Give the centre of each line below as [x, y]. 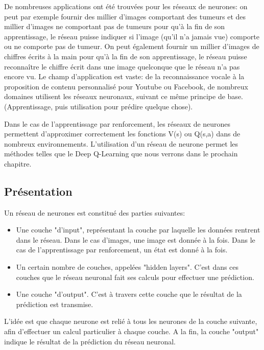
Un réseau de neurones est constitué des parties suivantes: [95, 212]
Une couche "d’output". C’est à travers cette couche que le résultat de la [129, 294]
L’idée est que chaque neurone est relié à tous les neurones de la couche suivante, [131, 321]
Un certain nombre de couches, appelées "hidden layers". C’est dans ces [127, 267]
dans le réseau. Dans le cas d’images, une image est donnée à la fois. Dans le [136, 239]
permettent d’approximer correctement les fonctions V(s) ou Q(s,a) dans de [122, 134]
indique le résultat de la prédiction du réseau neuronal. [90, 341]
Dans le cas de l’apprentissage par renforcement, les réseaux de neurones [117, 123]
